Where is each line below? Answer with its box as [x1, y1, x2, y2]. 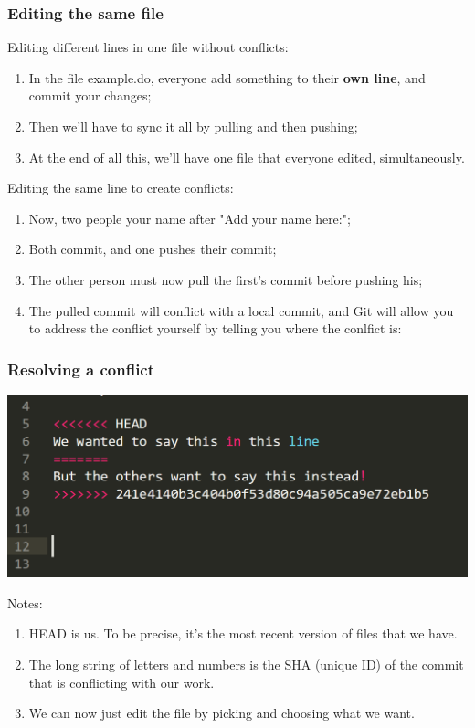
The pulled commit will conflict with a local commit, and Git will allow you [28, 301, 454, 320]
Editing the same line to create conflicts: [7, 178, 234, 197]
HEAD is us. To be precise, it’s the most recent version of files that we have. [28, 624, 458, 643]
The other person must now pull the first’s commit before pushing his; [28, 269, 423, 289]
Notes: [7, 593, 43, 612]
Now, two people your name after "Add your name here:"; [28, 208, 351, 227]
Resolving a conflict [7, 357, 155, 380]
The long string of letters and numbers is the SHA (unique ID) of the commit [28, 655, 464, 674]
